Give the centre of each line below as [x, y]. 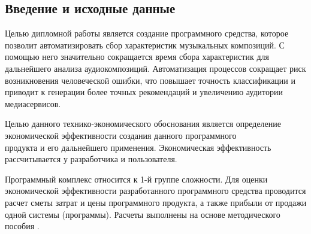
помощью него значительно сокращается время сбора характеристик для [137, 57]
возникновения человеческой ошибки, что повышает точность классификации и [150, 80]
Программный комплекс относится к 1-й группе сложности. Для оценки [136, 179]
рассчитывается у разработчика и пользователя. [91, 159]
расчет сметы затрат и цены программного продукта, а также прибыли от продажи [156, 202]
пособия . [22, 226]
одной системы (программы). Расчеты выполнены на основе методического [143, 214]
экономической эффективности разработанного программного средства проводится [155, 191]
